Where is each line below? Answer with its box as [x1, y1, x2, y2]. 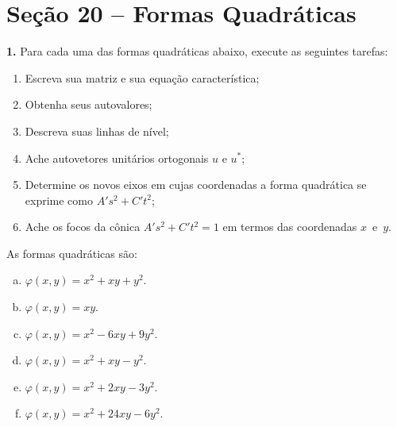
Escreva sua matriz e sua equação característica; [25, 69, 260, 86]
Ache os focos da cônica [25, 218, 141, 235]
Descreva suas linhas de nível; [25, 122, 169, 139]
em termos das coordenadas [222, 218, 357, 235]
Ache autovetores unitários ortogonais [25, 149, 209, 166]
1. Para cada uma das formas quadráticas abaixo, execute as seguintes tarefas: [6, 43, 388, 60]
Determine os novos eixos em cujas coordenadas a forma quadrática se [25, 176, 367, 193]
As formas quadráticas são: [6, 244, 137, 261]
